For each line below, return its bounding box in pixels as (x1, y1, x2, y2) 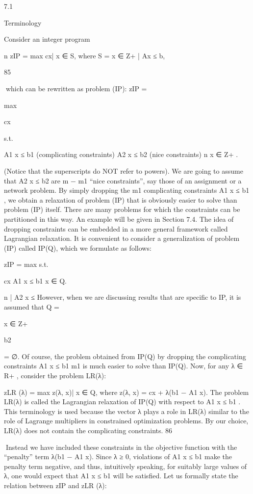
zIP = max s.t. (4, 259, 49, 269)
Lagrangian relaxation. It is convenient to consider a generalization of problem (4, 233, 240, 243)
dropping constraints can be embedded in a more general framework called (4, 223, 228, 234)
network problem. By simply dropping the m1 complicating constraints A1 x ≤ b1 (4, 185, 250, 195)
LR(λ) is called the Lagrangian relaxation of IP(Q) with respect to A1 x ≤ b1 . (4, 396, 241, 407)
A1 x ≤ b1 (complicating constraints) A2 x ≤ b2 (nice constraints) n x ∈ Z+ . (4, 149, 238, 159)
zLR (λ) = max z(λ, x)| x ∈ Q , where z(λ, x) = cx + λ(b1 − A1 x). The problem (4, 387, 249, 397)
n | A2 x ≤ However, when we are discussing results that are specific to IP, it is (4, 292, 241, 302)
